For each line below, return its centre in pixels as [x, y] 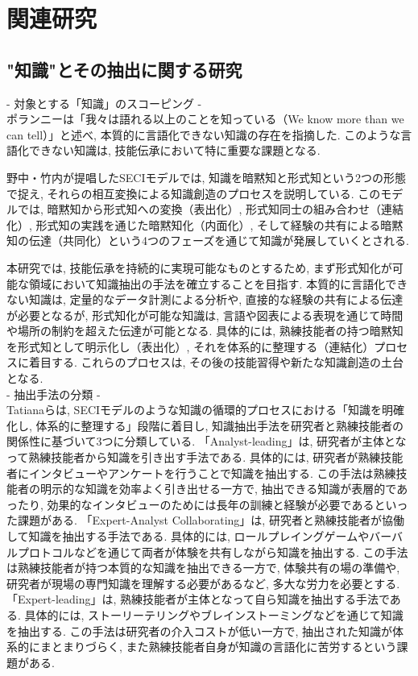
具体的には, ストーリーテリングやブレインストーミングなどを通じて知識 [214, 614]
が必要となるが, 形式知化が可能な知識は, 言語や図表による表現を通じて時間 [205, 315]
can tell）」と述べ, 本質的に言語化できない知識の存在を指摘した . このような [204, 134]
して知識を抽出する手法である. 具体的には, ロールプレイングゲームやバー [199, 536]
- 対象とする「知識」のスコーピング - [104, 103]
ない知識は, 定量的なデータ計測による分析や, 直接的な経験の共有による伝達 [205, 299]
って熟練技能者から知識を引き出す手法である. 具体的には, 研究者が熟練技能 [205, 457]
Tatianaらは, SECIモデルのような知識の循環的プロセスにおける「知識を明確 [206, 410]
